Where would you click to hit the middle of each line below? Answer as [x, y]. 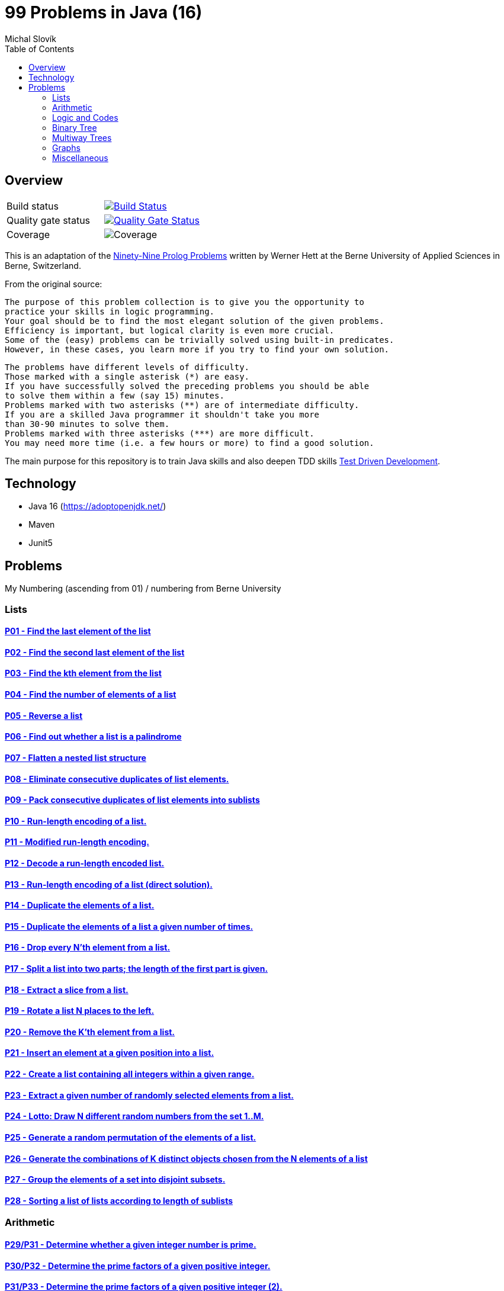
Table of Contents [40, 49]
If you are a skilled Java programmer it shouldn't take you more [162, 414]
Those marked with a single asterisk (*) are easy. [127, 376]
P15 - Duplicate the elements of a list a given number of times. [129, 926]
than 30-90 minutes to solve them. [87, 424]
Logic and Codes [85, 117]
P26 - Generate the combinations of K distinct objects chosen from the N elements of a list [186, 1158]
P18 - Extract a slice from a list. [67, 990]
